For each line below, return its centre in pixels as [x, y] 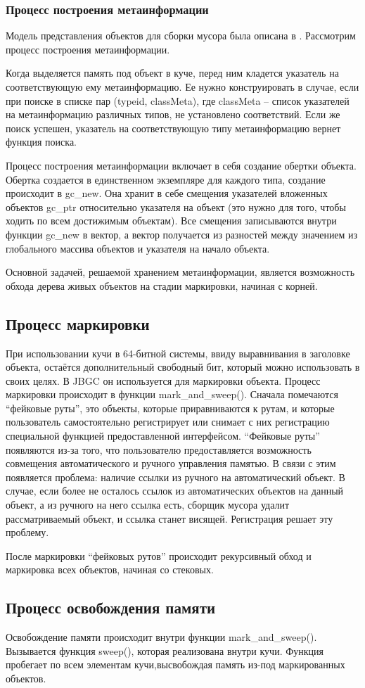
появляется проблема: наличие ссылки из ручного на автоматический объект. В [175, 477]
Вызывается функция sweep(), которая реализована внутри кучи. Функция [165, 650]
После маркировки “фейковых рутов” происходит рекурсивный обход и [159, 555]
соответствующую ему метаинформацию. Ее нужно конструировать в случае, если [182, 87]
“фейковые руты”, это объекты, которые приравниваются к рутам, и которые [170, 408]
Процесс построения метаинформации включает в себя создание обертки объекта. [181, 165]
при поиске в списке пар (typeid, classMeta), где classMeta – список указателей [178, 100]
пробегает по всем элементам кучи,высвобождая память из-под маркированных [175, 664]
